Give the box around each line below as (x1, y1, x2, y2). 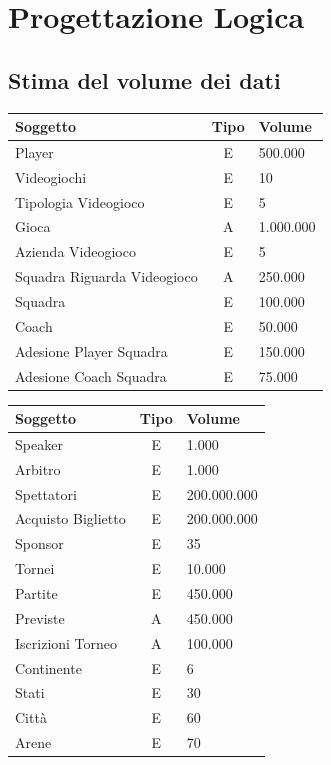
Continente (15, 657, 82, 678)
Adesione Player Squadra (15, 340, 168, 361)
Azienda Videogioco (15, 241, 136, 262)
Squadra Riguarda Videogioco (15, 266, 198, 287)
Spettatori (15, 483, 77, 504)
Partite (15, 583, 58, 604)
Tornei (15, 558, 55, 579)
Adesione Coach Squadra (15, 365, 167, 386)
